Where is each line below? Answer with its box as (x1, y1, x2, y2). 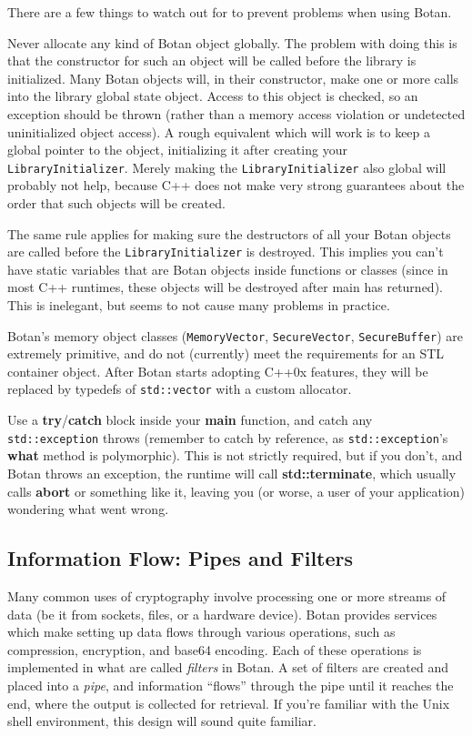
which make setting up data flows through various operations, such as (7, 622, 396, 641)
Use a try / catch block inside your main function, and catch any (7, 410, 373, 429)
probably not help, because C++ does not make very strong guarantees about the (7, 176, 465, 195)
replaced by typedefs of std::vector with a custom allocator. (7, 379, 352, 398)
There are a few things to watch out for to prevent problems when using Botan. (7, 3, 452, 21)
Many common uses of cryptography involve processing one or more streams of (7, 586, 447, 605)
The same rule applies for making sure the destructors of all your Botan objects (7, 224, 451, 243)
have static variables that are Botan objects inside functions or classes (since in (7, 259, 448, 278)
